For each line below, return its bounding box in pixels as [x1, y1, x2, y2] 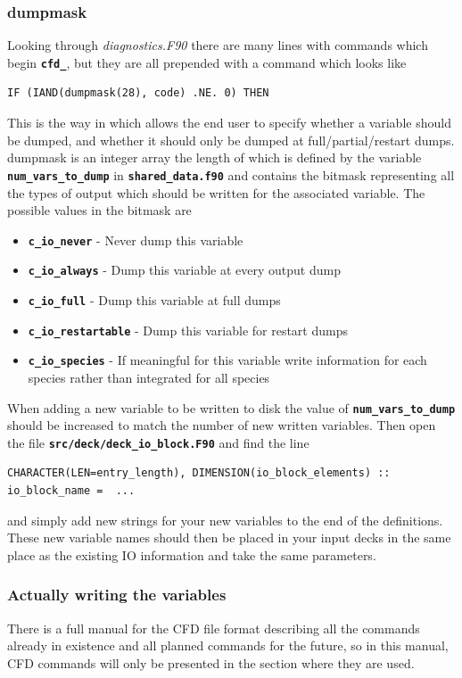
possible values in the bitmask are [7, 201, 192, 219]
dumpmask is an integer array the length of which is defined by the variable [7, 148, 422, 167]
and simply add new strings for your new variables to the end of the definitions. [7, 510, 443, 529]
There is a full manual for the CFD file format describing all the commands [7, 618, 420, 637]
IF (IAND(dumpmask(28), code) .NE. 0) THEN [7, 87, 269, 100]
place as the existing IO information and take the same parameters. [7, 545, 376, 564]
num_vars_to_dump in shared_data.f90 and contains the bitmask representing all [7, 165, 455, 184]
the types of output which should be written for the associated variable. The [7, 183, 425, 202]
